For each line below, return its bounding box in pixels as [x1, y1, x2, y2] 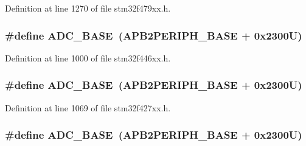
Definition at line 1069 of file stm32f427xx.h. [5, 101, 171, 114]
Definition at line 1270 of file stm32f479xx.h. [5, 2, 171, 14]
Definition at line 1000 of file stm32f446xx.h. [5, 51, 171, 64]
